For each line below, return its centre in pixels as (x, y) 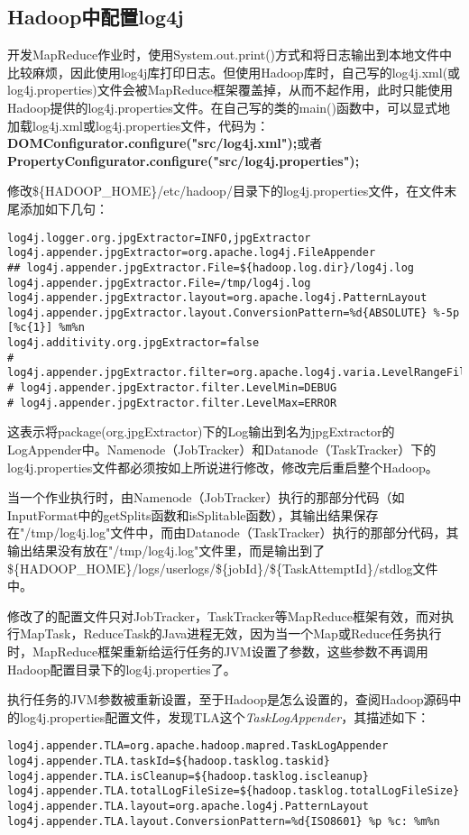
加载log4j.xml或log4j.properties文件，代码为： (138, 125)
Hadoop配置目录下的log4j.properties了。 (122, 669)
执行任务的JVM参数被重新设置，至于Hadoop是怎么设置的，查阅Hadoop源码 (228, 699)
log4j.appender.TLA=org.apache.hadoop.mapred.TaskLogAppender (198, 746)
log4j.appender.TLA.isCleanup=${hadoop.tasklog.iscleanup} (188, 776)
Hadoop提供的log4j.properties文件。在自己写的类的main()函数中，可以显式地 (229, 107)
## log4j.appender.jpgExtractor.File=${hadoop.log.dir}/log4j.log (211, 267)
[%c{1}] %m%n (46, 328)
